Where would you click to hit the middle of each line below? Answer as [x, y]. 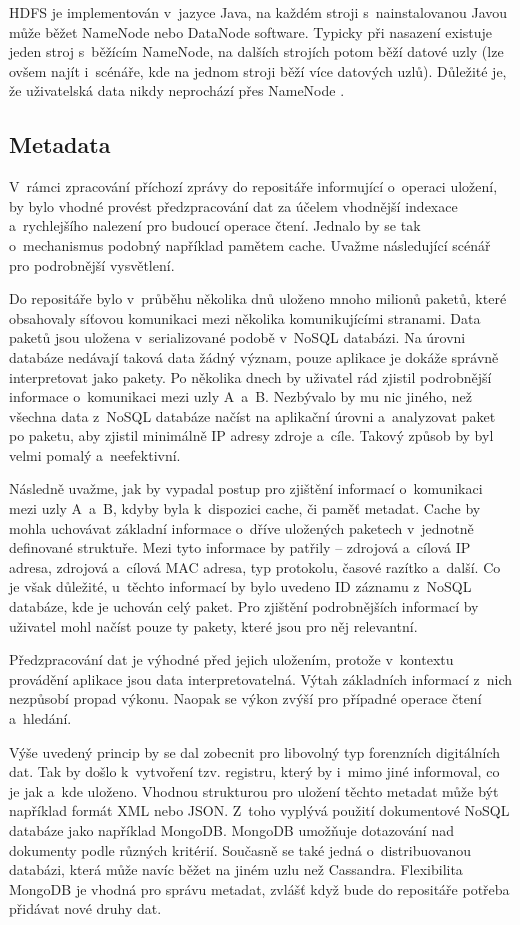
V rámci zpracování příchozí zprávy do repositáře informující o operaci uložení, [253, 186]
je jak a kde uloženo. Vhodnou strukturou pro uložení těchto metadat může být [254, 790]
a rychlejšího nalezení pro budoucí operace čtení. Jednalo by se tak [215, 225]
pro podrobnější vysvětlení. [92, 264]
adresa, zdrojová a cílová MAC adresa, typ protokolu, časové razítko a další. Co [255, 566]
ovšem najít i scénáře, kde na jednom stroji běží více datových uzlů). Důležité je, [258, 70]
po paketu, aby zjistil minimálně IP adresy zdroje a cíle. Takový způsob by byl [251, 435]
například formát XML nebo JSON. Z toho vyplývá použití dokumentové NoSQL [259, 810]
